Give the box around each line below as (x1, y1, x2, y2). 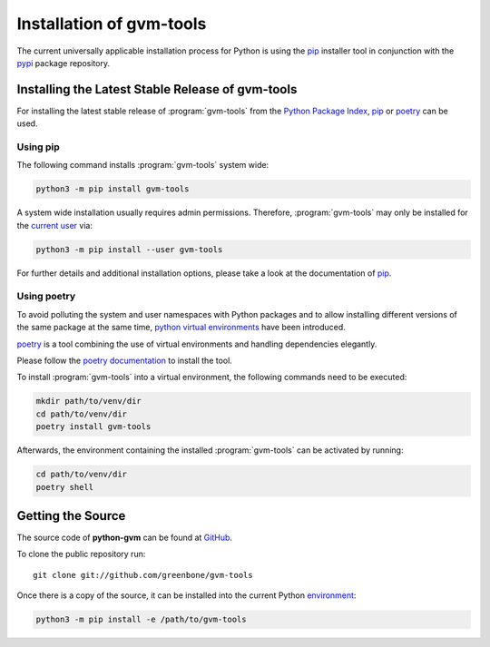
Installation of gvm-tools (16, 14, 207, 34)
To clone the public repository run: (16, 549, 146, 560)
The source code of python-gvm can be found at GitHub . (16, 532, 233, 544)
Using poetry (16, 290, 76, 303)
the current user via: (16, 220, 93, 230)
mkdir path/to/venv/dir (35, 396, 142, 407)
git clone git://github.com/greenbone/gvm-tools (33, 570, 253, 580)
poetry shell (35, 482, 94, 492)
